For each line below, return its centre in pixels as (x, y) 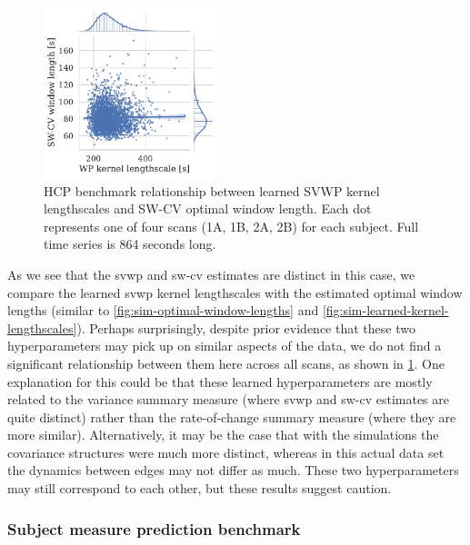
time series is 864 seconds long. (130, 244)
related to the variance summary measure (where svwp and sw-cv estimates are (228, 399)
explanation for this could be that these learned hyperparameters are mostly (220, 381)
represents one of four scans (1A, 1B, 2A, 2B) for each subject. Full (231, 226)
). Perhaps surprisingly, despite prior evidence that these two (246, 327)
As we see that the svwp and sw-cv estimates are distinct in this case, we (211, 274)
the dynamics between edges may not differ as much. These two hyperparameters (233, 470)
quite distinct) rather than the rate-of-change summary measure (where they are (232, 416)
